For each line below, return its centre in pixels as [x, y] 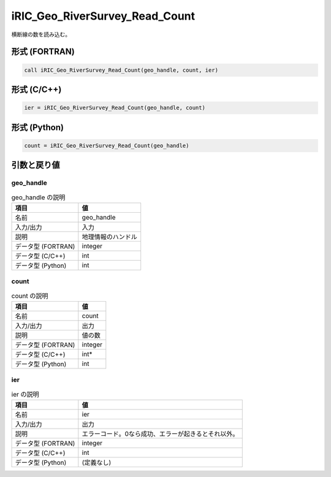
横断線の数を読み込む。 [41, 34]
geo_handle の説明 [38, 197]
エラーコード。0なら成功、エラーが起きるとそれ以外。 [160, 434]
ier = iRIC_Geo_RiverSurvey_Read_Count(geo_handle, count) [115, 108]
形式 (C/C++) [36, 89]
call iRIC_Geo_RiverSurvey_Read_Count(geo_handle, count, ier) [121, 70]
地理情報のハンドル [110, 237]
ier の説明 [25, 394]
